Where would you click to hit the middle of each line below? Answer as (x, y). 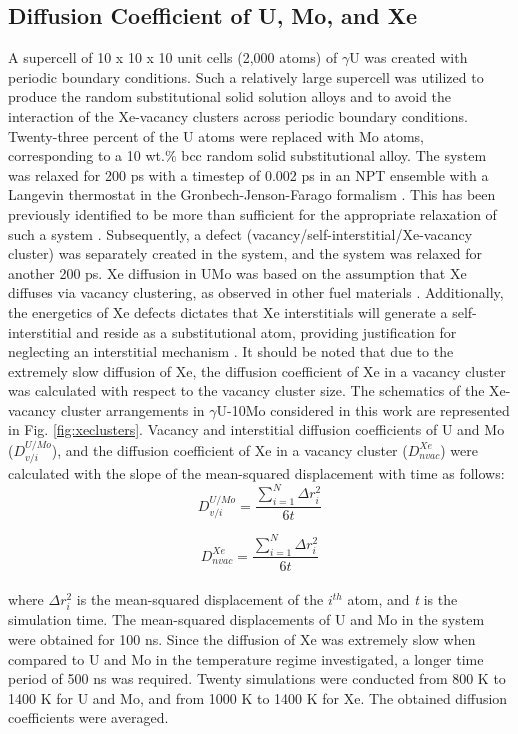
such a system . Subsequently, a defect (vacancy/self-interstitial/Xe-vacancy (240, 233)
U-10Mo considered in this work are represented (363, 409)
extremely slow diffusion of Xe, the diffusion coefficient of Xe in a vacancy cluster (257, 370)
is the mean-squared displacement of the (200, 599)
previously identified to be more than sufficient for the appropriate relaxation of (252, 213)
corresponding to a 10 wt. (86, 155)
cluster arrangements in (132, 409)
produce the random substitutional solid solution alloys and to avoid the (230, 96)
